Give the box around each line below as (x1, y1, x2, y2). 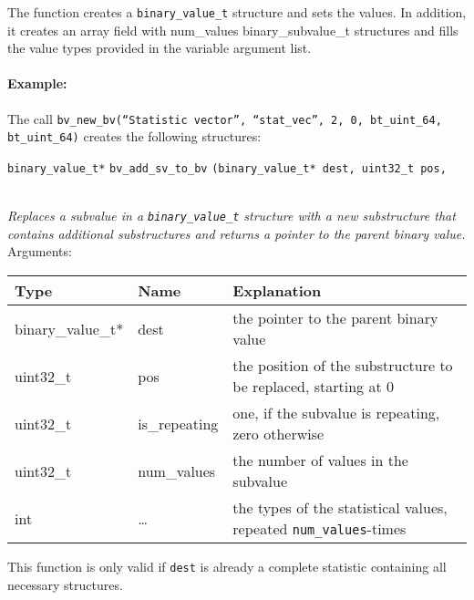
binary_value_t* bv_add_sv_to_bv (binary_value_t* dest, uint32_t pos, (7, 161, 447, 175)
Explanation (232, 280, 322, 302)
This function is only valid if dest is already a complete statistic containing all (7, 557, 447, 576)
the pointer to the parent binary (232, 307, 438, 329)
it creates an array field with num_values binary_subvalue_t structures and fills (7, 20, 459, 39)
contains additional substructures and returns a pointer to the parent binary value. (7, 223, 466, 243)
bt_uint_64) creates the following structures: (7, 127, 262, 146)
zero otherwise (232, 423, 325, 445)
